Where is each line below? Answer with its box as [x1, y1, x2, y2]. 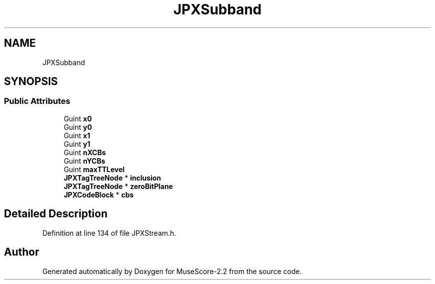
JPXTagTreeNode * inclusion [64, 173, 161, 182]
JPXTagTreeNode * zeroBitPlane [64, 182, 173, 190]
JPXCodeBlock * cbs [64, 190, 134, 199]
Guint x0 [64, 114, 92, 123]
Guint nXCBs [64, 148, 106, 157]
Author [4, 246, 39, 259]
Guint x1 [64, 131, 90, 140]
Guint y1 [64, 139, 90, 148]
